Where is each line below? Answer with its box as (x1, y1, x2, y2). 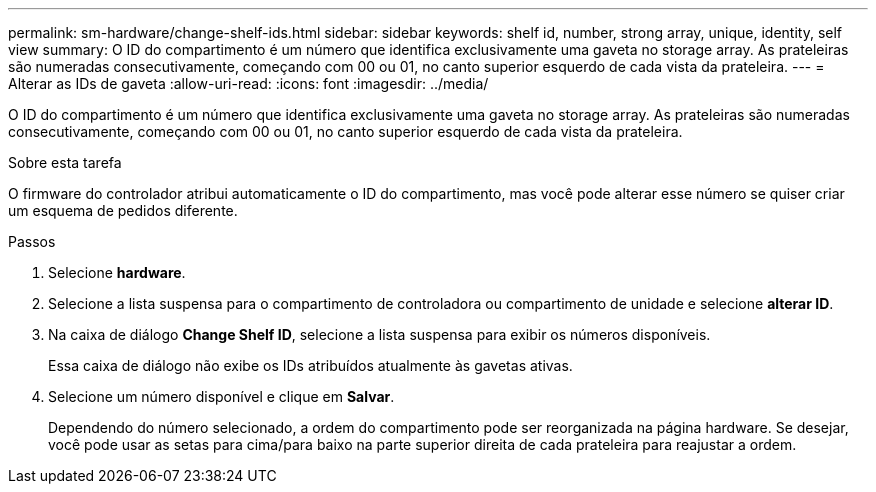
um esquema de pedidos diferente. (8, 202, 238, 219)
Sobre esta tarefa (8, 154, 122, 171)
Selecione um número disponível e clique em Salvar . (48, 388, 395, 405)
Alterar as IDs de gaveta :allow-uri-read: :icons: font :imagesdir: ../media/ (8, 75, 489, 92)
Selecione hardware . (48, 264, 186, 281)
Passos (8, 233, 56, 250)
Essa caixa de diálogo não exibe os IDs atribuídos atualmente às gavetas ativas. (48, 357, 573, 374)
